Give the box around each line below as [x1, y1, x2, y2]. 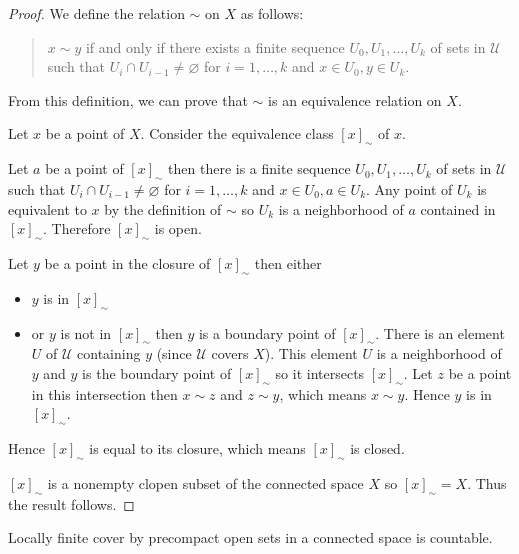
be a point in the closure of [44, 252, 211, 273]
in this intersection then [31, 383, 178, 404]
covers [211, 343, 249, 364]
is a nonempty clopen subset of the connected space [47, 472, 364, 493]
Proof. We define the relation [8, 3, 185, 23]
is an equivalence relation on [268, 89, 442, 110]
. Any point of [366, 178, 453, 199]
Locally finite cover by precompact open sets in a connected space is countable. [8, 527, 493, 548]
